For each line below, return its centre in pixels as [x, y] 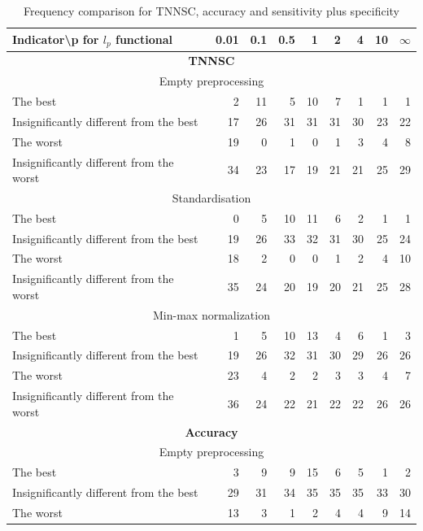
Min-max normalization [211, 314]
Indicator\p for [56, 39]
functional [144, 39]
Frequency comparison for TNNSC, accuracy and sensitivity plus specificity [211, 11]
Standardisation [211, 197]
